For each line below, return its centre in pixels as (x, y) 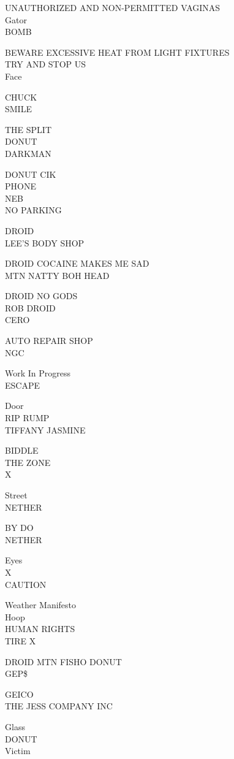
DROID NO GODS (41, 296)
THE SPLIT (28, 129)
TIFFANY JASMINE (45, 429)
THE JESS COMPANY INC (59, 706)
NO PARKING (33, 210)
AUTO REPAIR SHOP (49, 341)
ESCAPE (22, 385)
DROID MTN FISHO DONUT (63, 661)
